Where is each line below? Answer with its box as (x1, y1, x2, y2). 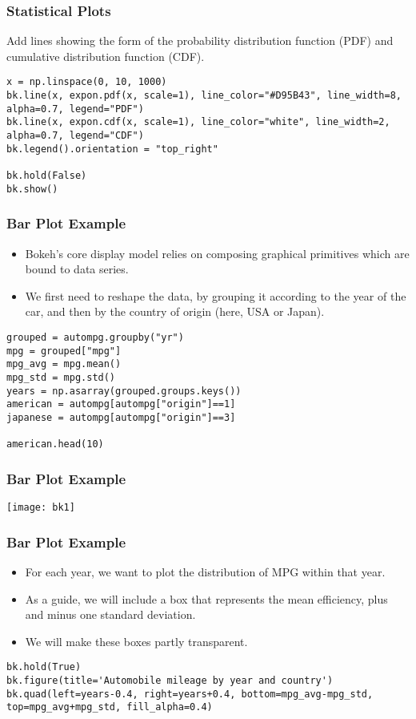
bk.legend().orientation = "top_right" (6, 143, 218, 155)
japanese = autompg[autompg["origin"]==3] (6, 411, 236, 423)
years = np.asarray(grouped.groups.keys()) (6, 385, 242, 397)
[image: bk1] (6, 502, 75, 514)
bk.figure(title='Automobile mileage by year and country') (6, 674, 334, 686)
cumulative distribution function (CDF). (6, 47, 205, 64)
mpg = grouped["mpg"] (6, 345, 122, 357)
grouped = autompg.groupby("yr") (6, 331, 184, 343)
